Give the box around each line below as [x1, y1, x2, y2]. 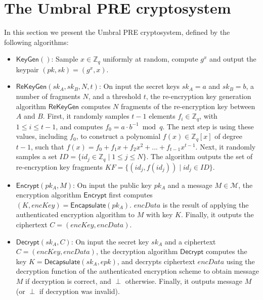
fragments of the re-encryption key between [120, 101, 255, 111]
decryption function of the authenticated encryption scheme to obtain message [16, 266, 259, 276]
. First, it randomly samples [42, 111, 129, 121]
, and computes [56, 121, 103, 131]
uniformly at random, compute [103, 54, 198, 64]
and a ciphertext [164, 236, 216, 246]
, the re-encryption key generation [146, 90, 251, 101]
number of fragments [16, 90, 80, 101]
